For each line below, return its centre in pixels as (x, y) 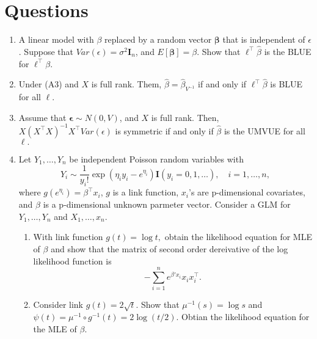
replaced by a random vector (158, 39)
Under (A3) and (49, 84)
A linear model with (56, 39)
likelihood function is (72, 261)
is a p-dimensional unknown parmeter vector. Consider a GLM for (167, 204)
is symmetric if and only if (164, 130)
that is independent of (264, 39)
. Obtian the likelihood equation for (243, 317)
